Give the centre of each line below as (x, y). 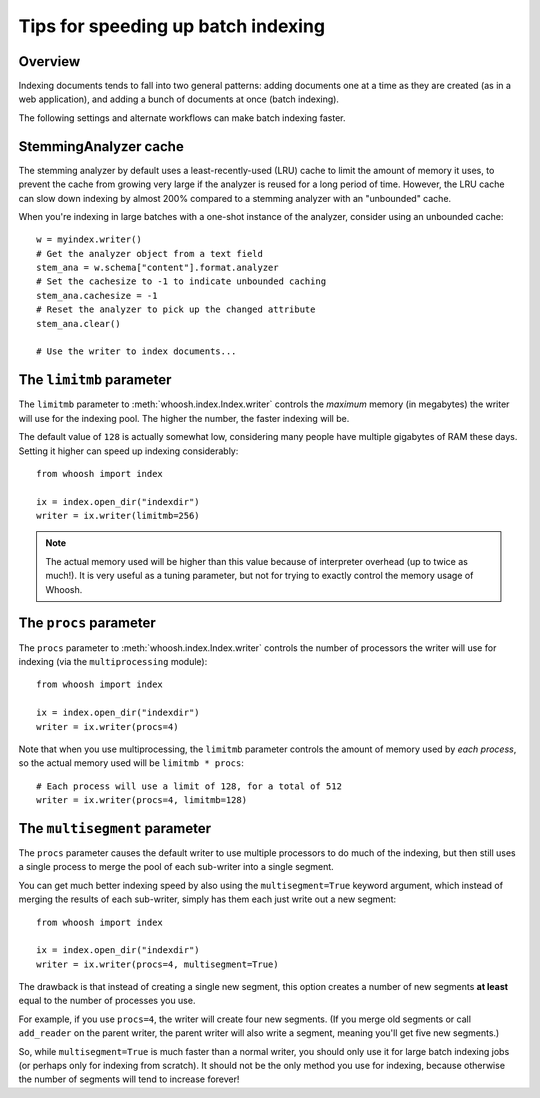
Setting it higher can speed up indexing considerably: (128, 451)
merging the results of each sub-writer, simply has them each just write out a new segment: (207, 899)
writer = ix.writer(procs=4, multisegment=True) (157, 964)
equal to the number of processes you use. (107, 1001)
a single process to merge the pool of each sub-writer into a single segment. (176, 867)
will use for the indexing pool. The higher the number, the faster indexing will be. (184, 418)
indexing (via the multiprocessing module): (113, 661)
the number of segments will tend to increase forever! (129, 1079)
